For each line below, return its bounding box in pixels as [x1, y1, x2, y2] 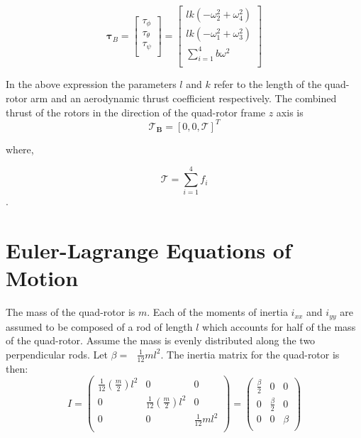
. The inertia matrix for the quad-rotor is [160, 346, 340, 361]
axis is [276, 104, 304, 119]
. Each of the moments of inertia [147, 305, 288, 319]
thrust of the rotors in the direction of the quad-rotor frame [6, 104, 266, 119]
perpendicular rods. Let [6, 346, 108, 361]
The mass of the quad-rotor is [6, 305, 135, 319]
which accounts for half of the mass [202, 319, 356, 334]
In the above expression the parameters [6, 77, 177, 92]
